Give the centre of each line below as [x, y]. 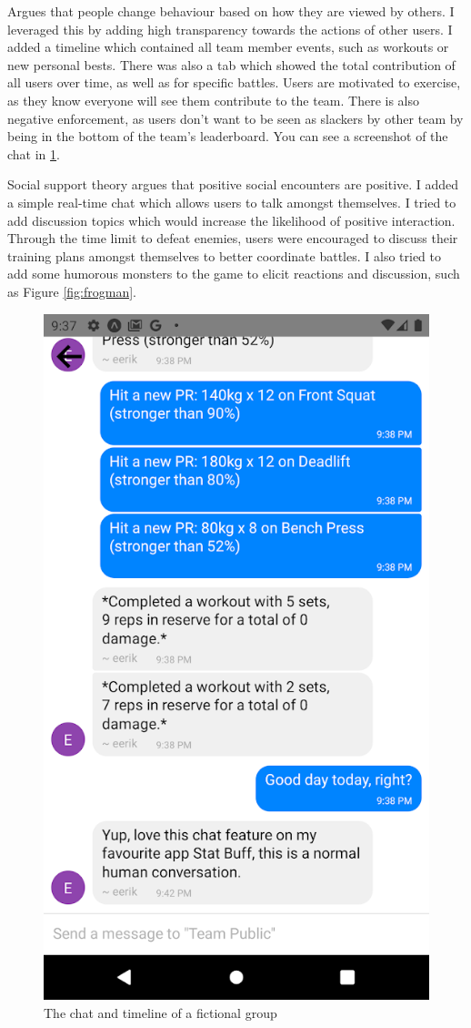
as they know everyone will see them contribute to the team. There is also [214, 100]
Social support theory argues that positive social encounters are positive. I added [233, 184]
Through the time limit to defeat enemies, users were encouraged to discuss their [233, 238]
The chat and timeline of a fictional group [160, 1012]
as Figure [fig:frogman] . [72, 291]
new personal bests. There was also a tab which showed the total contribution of [231, 64]
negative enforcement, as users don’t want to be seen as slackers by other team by [235, 118]
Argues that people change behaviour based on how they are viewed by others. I [231, 11]
